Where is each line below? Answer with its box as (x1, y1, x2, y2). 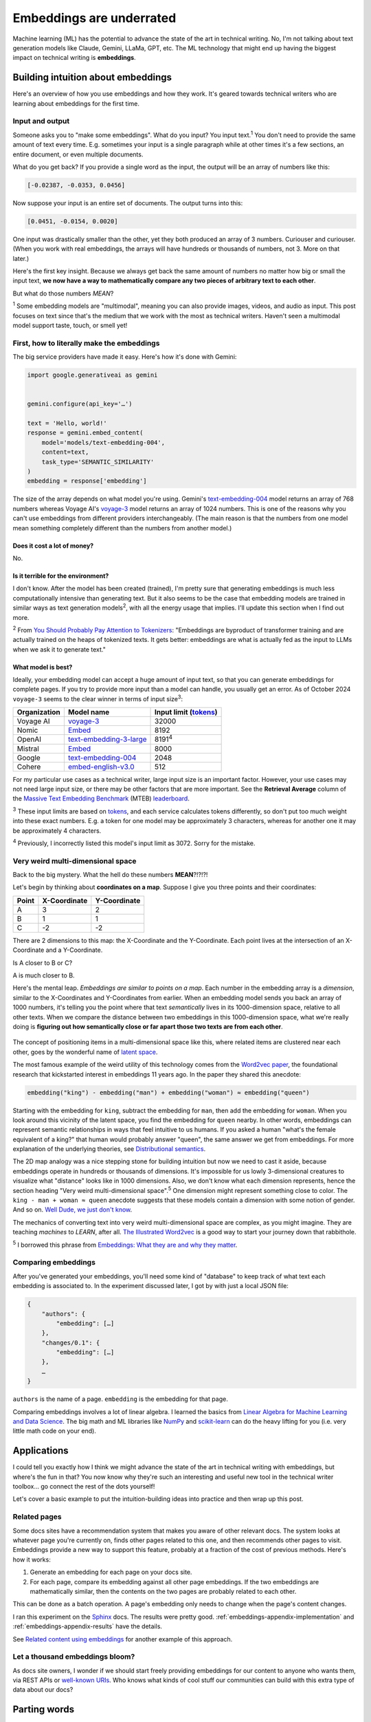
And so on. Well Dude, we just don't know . (12, 1205, 133, 1214)
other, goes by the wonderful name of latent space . (12, 1048, 158, 1056)
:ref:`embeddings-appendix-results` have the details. (12, 1622, 163, 1630)
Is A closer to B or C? (12, 958, 73, 967)
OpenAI (16, 734, 41, 744)
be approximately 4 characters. (12, 827, 102, 835)
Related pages (12, 1512, 62, 1522)
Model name (67, 707, 110, 717)
